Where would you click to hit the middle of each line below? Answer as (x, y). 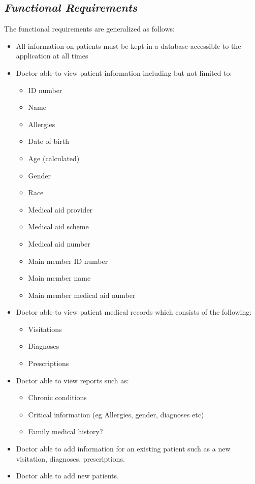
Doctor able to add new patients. (67, 476)
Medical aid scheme (58, 226)
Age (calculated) (54, 158)
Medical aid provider (60, 209)
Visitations (45, 329)
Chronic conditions (57, 397)
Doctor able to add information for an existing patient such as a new (123, 449)
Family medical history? (66, 431)
